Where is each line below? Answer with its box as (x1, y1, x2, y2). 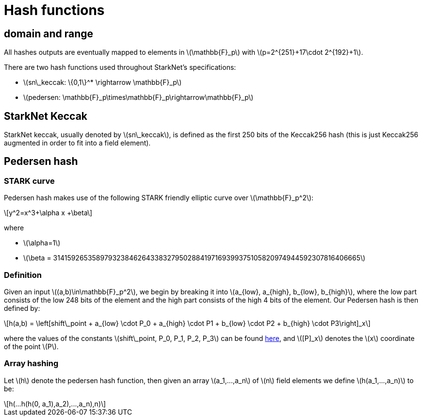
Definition (4, 270, 42, 280)
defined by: (4, 304, 40, 312)
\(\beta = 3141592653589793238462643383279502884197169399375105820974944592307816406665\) (23, 254, 366, 262)
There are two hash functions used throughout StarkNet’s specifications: (4, 63, 236, 72)
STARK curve (4, 176, 55, 186)
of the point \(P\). (4, 342, 59, 351)
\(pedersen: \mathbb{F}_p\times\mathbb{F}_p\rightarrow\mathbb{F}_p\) (23, 93, 254, 102)
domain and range (4, 27, 93, 40)
